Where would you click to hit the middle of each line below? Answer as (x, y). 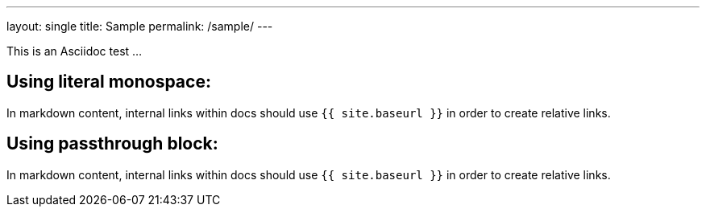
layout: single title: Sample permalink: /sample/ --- (140, 26)
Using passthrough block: (112, 144)
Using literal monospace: (109, 82)
